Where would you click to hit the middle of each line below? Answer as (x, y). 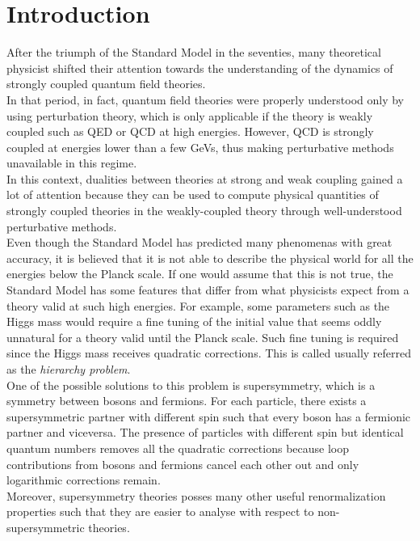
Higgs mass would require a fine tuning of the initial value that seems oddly (194, 321)
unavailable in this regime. (72, 163)
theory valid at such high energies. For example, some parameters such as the (198, 305)
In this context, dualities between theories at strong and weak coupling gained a (205, 178)
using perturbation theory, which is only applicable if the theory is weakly (190, 115)
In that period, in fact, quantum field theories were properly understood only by (206, 99)
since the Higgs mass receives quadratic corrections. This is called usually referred (209, 353)
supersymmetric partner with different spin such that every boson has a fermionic (209, 416)
